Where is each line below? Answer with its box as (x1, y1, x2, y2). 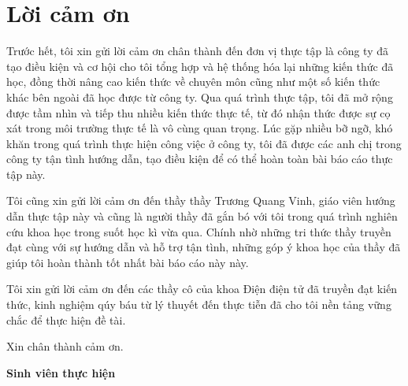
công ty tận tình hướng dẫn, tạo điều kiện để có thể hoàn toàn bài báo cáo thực (6, 150, 393, 167)
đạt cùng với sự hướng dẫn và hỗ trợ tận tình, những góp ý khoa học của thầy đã (6, 239, 401, 255)
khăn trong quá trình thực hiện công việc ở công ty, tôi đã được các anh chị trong (6, 135, 402, 151)
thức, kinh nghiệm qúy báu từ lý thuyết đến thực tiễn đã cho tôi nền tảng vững (6, 296, 391, 313)
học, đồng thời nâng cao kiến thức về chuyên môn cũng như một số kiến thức (6, 73, 380, 90)
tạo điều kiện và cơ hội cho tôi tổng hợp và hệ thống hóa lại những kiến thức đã (6, 58, 394, 74)
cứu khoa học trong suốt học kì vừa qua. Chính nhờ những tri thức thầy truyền (6, 223, 391, 239)
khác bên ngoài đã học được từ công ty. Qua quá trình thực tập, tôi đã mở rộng (6, 88, 393, 105)
